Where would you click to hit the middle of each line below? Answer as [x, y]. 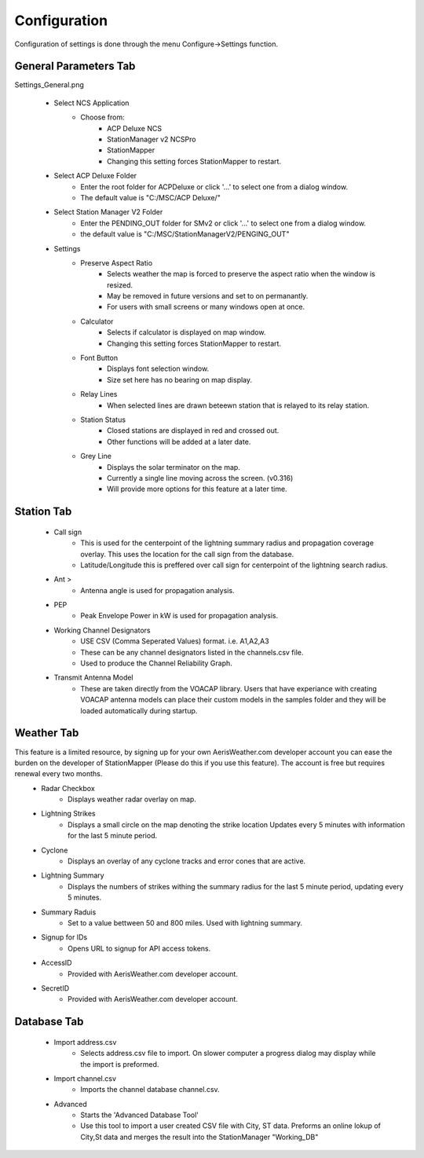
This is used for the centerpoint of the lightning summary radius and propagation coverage [227, 543]
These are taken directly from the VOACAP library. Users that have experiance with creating [228, 688]
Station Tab [43, 512]
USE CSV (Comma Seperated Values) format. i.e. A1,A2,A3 [175, 641]
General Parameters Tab [75, 66]
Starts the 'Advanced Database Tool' [140, 1115]
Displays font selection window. [158, 368]
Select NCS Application [91, 103]
